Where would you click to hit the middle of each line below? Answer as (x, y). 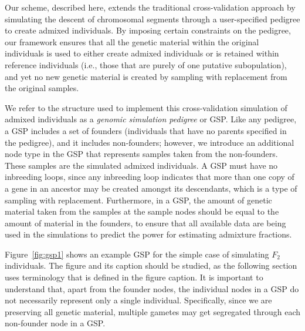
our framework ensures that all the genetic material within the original (132, 41)
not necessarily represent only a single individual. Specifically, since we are (138, 300)
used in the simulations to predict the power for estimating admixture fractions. (148, 234)
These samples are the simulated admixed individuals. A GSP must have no (141, 165)
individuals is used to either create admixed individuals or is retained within (142, 53)
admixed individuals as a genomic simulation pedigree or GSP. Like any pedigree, (151, 119)
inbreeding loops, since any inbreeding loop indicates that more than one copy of (150, 177)
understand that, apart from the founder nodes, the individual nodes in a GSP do (152, 288)
